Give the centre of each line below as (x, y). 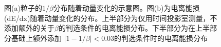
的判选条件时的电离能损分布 (161, 38)
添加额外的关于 (29, 28)
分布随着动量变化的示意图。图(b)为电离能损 (126, 8)
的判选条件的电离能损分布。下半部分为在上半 (134, 28)
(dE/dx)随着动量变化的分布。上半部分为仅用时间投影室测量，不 (111, 18)
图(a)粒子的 (23, 8)
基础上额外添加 (36, 38)
